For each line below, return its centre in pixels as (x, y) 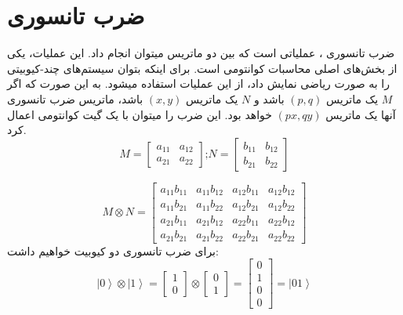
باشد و (269, 98)
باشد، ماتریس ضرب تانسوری (75, 98)
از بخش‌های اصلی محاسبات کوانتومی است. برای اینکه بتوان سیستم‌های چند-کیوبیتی (202, 68)
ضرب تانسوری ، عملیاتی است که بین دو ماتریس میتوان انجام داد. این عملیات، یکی (201, 53)
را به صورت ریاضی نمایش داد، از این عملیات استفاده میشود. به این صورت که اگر (198, 83)
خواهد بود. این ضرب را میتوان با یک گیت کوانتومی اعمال (140, 114)
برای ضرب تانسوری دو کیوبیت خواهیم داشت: (113, 250)
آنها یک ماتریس (361, 114)
